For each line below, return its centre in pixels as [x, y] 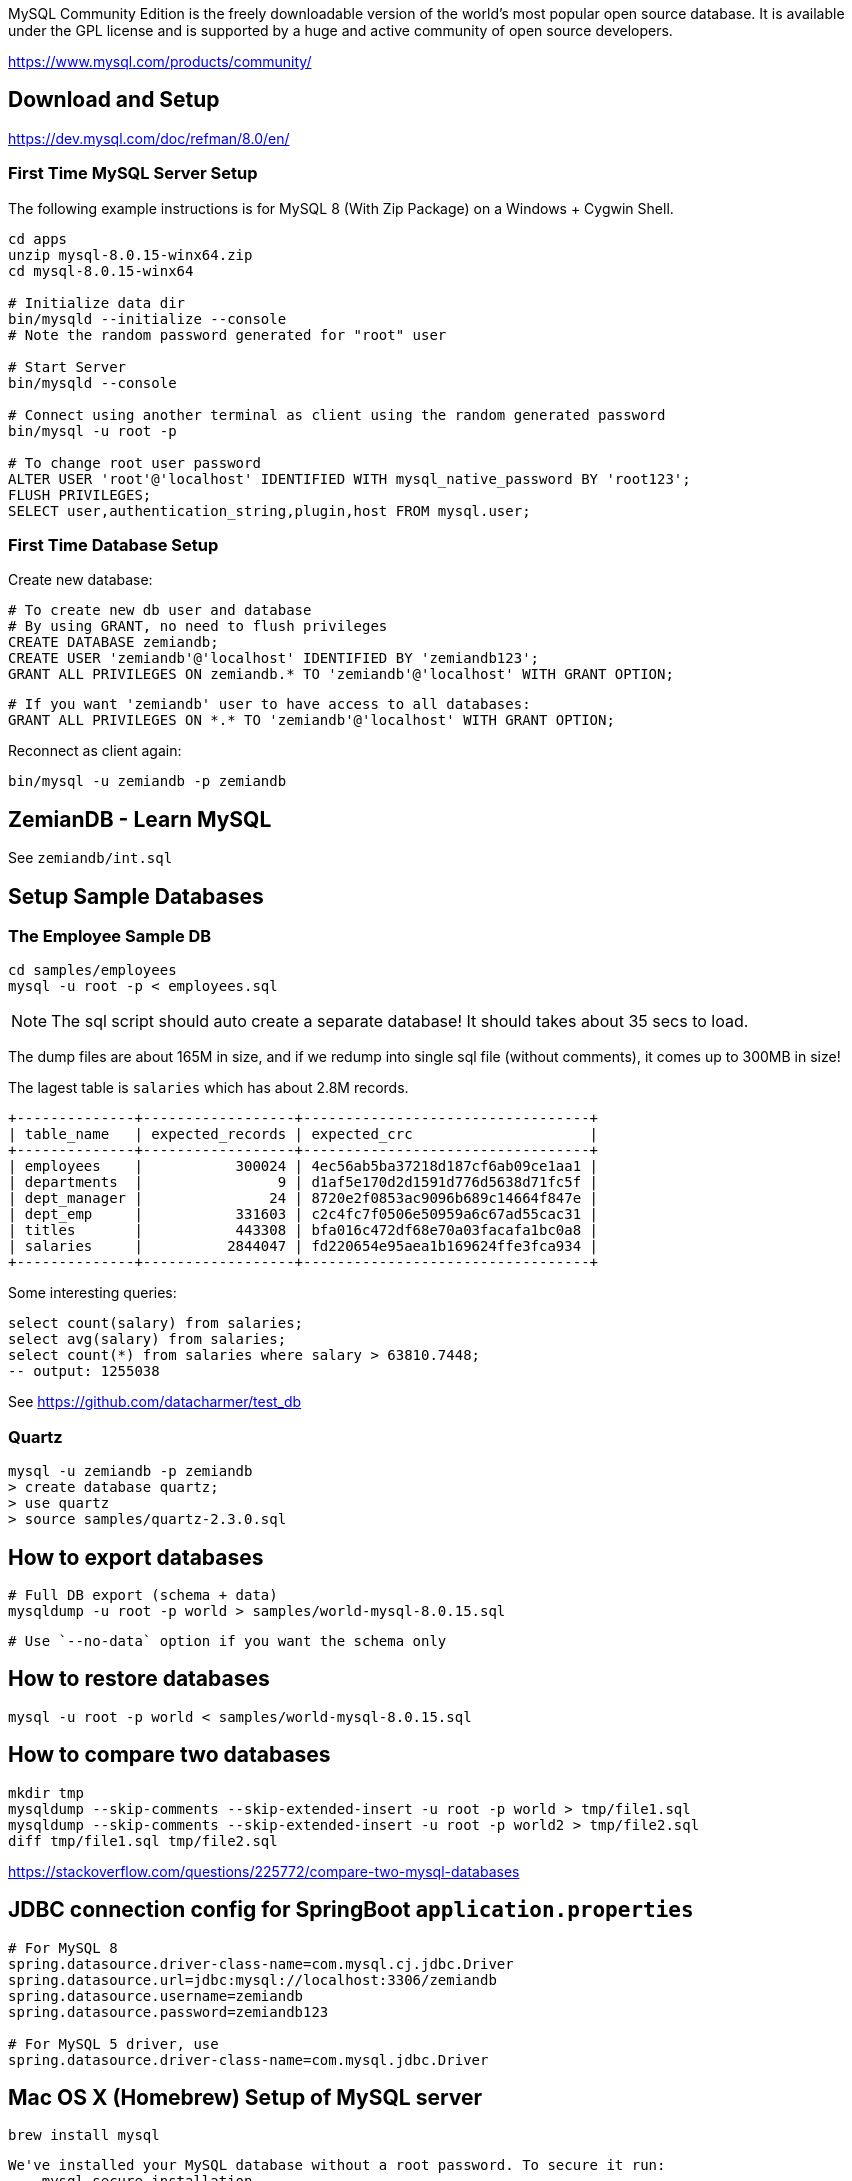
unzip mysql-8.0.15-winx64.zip [130, 254]
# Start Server [67, 366]
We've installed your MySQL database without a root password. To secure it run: [337, 2165]
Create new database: [80, 580]
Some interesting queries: [92, 1293]
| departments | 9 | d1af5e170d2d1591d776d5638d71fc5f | [303, 1182]
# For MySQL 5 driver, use [113, 2043]
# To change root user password [134, 462]
